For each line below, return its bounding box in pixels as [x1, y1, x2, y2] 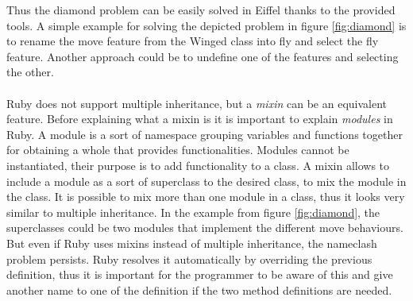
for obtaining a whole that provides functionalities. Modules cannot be [6, 141, 349, 158]
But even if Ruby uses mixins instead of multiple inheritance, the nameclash [6, 234, 377, 251]
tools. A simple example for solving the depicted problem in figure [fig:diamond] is [6, 17, 407, 33]
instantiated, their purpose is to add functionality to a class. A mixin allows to [6, 156, 390, 173]
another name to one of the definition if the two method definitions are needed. [6, 281, 392, 298]
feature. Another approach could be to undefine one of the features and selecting [6, 48, 399, 64]
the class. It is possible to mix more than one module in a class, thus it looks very [6, 188, 405, 205]
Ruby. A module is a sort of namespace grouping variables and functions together [6, 125, 403, 142]
